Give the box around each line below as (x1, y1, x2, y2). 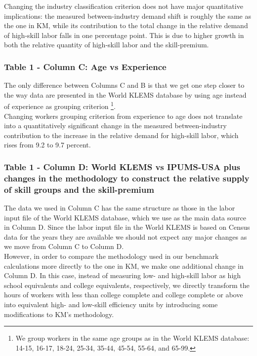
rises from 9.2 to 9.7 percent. (4, 140, 91, 150)
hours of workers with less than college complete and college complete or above (4, 289, 243, 300)
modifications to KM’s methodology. (4, 309, 114, 319)
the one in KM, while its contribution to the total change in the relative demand (4, 20, 248, 31)
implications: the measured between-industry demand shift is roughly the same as (4, 10, 251, 21)
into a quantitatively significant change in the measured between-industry (4, 120, 227, 131)
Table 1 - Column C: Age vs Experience (4, 60, 167, 72)
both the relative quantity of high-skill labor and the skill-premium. (4, 39, 209, 50)
